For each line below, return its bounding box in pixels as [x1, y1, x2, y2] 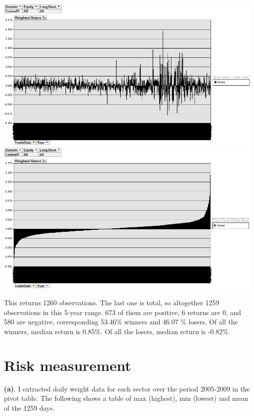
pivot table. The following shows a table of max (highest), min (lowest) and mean [4, 393, 249, 403]
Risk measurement [4, 355, 131, 375]
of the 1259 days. [4, 402, 55, 413]
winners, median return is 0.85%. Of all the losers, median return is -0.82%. [4, 326, 231, 336]
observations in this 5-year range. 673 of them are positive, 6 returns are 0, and [4, 307, 241, 317]
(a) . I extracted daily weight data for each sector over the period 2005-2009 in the [4, 383, 250, 393]
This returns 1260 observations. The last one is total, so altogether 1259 [4, 297, 219, 308]
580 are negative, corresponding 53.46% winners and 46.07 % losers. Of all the [4, 317, 238, 327]
